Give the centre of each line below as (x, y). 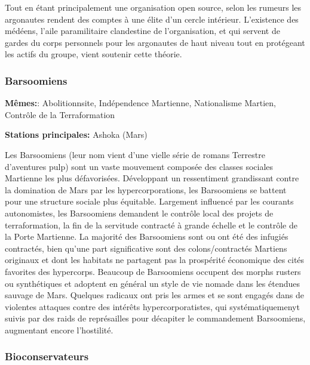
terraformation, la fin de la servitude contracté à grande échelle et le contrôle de (151, 225)
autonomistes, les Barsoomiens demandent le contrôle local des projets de (139, 213)
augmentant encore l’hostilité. (59, 330)
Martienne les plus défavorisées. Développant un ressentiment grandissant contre (152, 178)
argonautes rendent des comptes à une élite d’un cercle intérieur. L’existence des (152, 19)
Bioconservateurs (47, 356)
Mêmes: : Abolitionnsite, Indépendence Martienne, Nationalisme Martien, (140, 103)
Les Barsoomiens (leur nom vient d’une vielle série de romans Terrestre (135, 154)
